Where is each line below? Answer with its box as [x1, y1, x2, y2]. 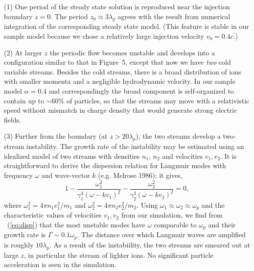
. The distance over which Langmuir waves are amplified [77, 229, 246, 240]
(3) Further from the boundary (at [4, 131, 108, 141]
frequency [4, 170, 33, 180]
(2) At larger [4, 47, 42, 57]
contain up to [4, 95, 45, 105]
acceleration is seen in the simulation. [4, 259, 116, 270]
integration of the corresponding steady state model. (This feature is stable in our [4, 21, 249, 31]
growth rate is [4, 229, 46, 240]
